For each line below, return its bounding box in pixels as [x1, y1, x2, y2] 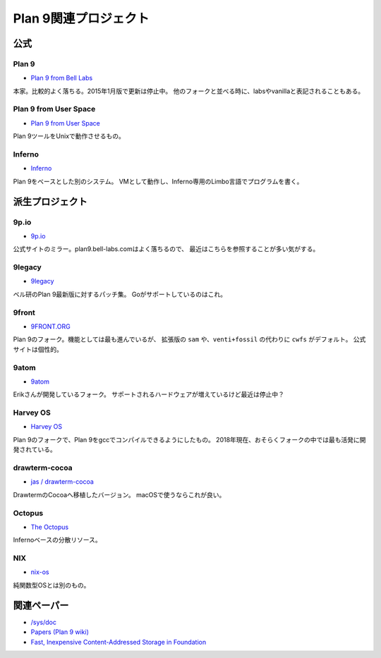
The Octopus [30, 523, 69, 531]
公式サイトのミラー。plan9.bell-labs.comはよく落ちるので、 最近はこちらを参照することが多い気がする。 [13, 245, 320, 253]
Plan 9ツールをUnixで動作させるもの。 [13, 132, 125, 140]
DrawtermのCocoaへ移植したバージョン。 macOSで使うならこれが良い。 [13, 490, 226, 499]
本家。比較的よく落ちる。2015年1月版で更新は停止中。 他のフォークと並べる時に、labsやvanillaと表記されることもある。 [13, 87, 365, 95]
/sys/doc [30, 618, 56, 626]
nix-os [30, 568, 49, 576]
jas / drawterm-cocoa [30, 477, 95, 486]
